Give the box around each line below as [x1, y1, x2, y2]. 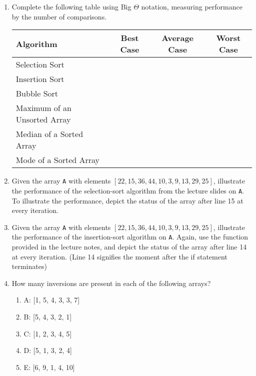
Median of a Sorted [15, 128, 83, 140]
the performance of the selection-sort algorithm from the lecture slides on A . [11, 185, 244, 195]
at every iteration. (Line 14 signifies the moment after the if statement [11, 251, 227, 261]
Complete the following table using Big [11, 1, 131, 11]
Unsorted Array [15, 113, 71, 125]
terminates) [11, 261, 47, 271]
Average [161, 32, 194, 44]
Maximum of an [15, 102, 71, 114]
